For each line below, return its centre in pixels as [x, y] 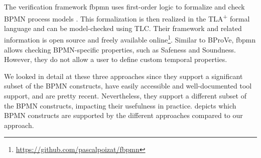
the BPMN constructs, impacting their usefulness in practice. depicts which [120, 105]
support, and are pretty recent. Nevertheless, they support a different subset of [125, 96]
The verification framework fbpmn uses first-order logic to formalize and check [124, 6]
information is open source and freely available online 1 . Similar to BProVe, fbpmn [130, 39]
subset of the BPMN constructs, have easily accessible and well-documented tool [128, 86]
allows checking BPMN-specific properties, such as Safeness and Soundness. [120, 49]
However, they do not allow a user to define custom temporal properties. [116, 59]
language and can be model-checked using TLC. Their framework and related [123, 28]
